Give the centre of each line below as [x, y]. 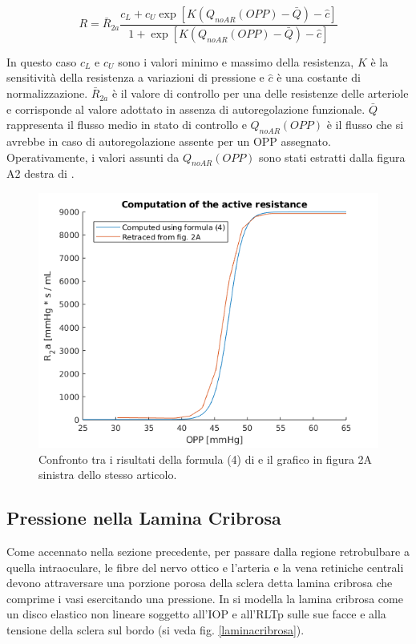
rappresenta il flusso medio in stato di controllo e [127, 125]
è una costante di [319, 77]
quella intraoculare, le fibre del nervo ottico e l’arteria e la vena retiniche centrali [205, 567]
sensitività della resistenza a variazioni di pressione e [135, 77]
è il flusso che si [365, 125]
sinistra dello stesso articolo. [108, 475]
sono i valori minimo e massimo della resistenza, [236, 61]
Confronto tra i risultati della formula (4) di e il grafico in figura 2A [206, 459]
